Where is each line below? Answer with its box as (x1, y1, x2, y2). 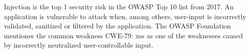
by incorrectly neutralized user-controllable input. (4, 40, 154, 50)
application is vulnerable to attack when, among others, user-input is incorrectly (4, 11, 247, 21)
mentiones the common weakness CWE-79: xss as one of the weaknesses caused (4, 30, 243, 40)
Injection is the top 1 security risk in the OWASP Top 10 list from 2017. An (4, 1, 234, 11)
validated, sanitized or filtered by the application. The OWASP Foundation (4, 21, 231, 31)
